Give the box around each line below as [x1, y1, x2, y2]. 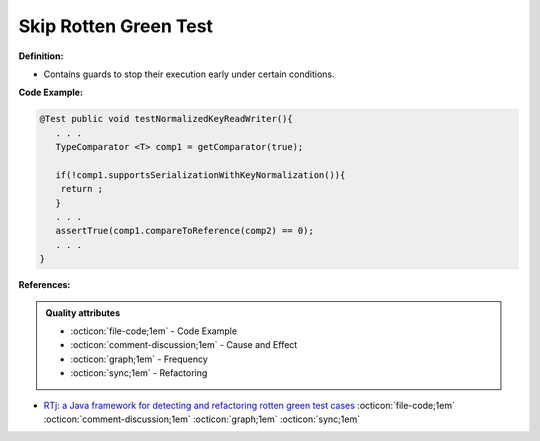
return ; [60, 183, 104, 195]
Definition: [18, 50, 64, 62]
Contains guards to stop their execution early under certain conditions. [43, 68, 335, 80]
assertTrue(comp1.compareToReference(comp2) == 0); [55, 225, 314, 237]
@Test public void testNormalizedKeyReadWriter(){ [39, 113, 294, 125]
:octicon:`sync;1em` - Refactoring [70, 367, 208, 379]
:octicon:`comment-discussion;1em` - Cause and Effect [70, 339, 298, 351]
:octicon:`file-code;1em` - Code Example [70, 325, 238, 337]
